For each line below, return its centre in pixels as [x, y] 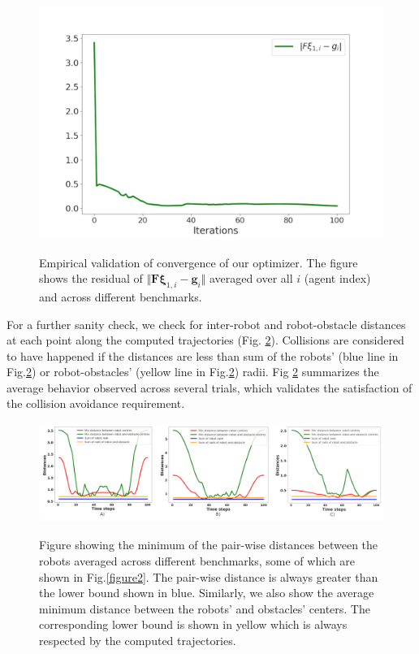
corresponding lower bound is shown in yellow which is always [193, 624]
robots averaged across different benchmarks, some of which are [197, 561]
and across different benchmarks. [121, 296]
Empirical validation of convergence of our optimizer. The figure [199, 262]
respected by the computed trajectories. [138, 640]
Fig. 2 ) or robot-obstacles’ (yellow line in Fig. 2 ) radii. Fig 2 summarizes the [193, 372]
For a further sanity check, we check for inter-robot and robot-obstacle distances [206, 324]
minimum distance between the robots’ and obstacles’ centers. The [205, 608]
